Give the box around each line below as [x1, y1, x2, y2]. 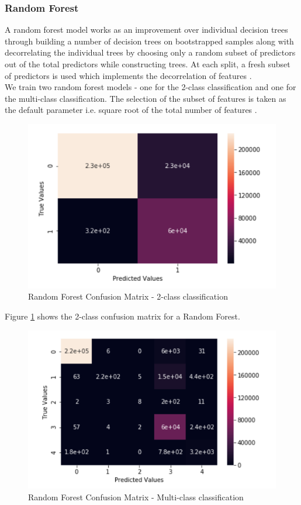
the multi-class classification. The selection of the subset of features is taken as [5, 92, 286, 104]
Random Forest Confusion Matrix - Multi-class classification [28, 491, 244, 503]
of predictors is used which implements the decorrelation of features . [5, 69, 252, 81]
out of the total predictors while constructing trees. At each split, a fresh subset [5, 58, 290, 70]
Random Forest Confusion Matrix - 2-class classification [28, 290, 228, 303]
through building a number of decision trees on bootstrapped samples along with [5, 35, 294, 47]
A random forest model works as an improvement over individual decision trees [5, 23, 288, 36]
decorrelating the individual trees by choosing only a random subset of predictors [5, 46, 296, 59]
